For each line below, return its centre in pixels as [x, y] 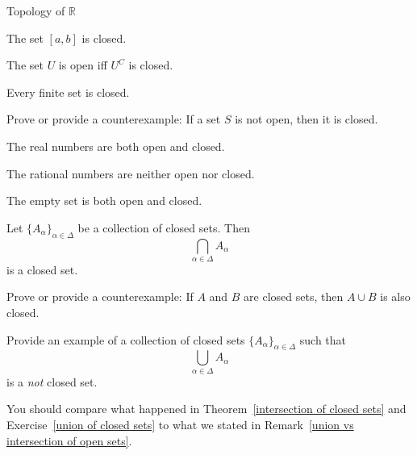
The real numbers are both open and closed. [116, 146]
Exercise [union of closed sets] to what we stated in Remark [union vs [180, 424]
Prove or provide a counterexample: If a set [114, 119]
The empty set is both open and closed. [104, 200]
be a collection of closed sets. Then [164, 227]
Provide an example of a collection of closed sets [126, 339]
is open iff [83, 65]
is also [395, 296]
